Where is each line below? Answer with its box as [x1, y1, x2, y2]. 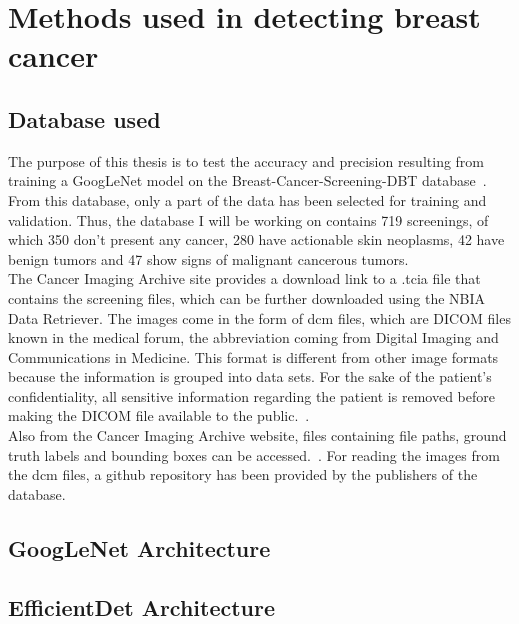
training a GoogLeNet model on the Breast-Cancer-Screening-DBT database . [8, 170, 487, 191]
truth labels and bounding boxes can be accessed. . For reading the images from [8, 444, 500, 465]
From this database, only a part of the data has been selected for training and [8, 189, 487, 210]
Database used [8, 103, 161, 134]
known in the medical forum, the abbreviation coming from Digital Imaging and [8, 327, 499, 348]
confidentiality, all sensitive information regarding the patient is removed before [8, 385, 495, 406]
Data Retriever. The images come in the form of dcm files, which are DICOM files [8, 307, 511, 328]
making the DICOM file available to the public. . [8, 405, 310, 426]
